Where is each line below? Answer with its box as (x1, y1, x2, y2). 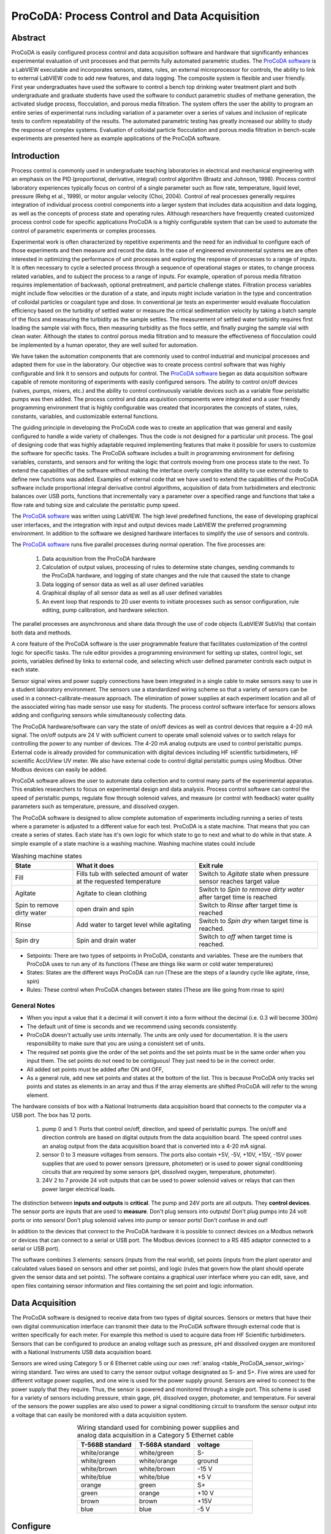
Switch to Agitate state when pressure (199, 869, 309, 877)
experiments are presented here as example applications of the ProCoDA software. (11, 134, 221, 142)
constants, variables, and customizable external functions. (11, 412, 159, 420)
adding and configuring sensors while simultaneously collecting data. (11, 712, 187, 719)
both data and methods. (11, 629, 72, 636)
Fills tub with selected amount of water (76, 869, 189, 877)
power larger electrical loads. (42, 1185, 116, 1193)
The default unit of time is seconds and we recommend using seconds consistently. (26, 1022, 238, 1030)
